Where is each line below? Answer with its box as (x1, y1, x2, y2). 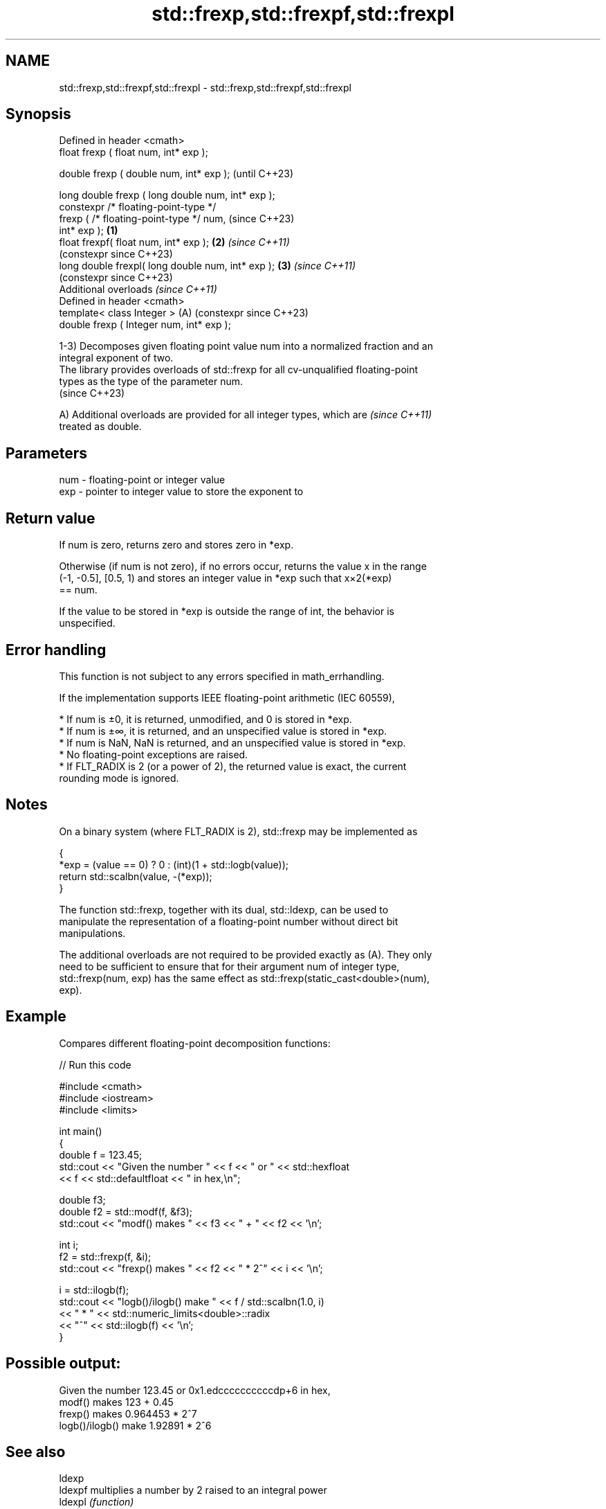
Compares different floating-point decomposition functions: (59, 1037, 331, 1049)
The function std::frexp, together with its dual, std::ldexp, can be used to (59, 903, 389, 916)
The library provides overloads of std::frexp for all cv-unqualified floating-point (59, 364, 419, 376)
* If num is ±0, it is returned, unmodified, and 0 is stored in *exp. (59, 713, 352, 725)
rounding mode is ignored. (59, 771, 179, 784)
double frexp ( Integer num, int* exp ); (59, 319, 231, 331)
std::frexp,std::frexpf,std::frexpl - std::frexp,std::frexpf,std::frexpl (59, 81, 351, 93)
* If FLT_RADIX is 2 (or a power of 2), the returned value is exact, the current (59, 760, 407, 772)
